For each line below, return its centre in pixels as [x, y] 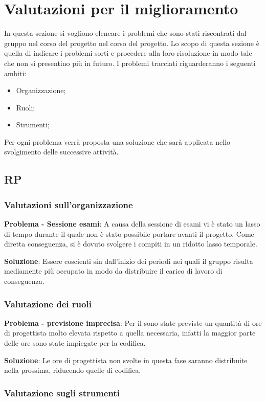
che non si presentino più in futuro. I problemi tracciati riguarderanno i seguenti [130, 63]
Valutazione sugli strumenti [62, 393]
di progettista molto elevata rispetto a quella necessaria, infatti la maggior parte [130, 333]
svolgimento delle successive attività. [61, 152]
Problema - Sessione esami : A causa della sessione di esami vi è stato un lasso [132, 224]
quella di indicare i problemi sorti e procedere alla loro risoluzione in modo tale [128, 53]
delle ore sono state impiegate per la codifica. [75, 343]
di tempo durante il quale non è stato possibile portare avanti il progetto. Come [129, 233]
